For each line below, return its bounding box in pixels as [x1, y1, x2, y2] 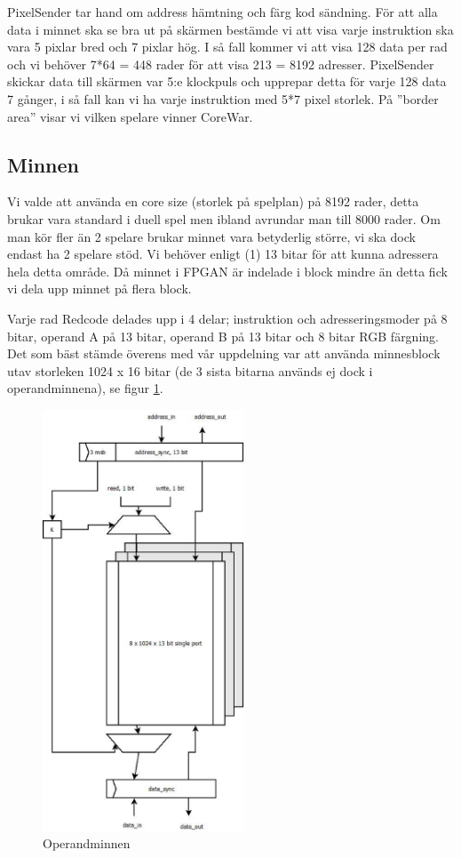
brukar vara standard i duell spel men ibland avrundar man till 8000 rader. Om [7, 209, 441, 228]
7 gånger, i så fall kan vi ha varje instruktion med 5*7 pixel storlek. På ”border [7, 89, 439, 108]
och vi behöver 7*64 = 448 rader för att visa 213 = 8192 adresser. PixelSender [7, 54, 434, 73]
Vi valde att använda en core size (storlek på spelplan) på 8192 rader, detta [7, 192, 419, 211]
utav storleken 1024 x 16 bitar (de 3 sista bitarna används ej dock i [7, 361, 373, 380]
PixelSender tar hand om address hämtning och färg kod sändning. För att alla [7, 3, 438, 20]
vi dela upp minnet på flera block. [7, 279, 192, 298]
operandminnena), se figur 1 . [7, 379, 163, 397]
